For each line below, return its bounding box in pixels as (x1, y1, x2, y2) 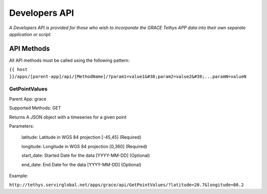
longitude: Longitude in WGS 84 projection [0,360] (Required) (21, 143, 147, 149)
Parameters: (9, 123, 34, 129)
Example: (9, 173, 28, 179)
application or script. (9, 31, 52, 37)
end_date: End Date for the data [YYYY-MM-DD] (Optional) (21, 161, 142, 167)
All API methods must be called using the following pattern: (9, 57, 130, 63)
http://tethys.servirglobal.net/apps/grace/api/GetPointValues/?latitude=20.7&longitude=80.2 (9, 182, 244, 188)
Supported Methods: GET (9, 105, 61, 111)
